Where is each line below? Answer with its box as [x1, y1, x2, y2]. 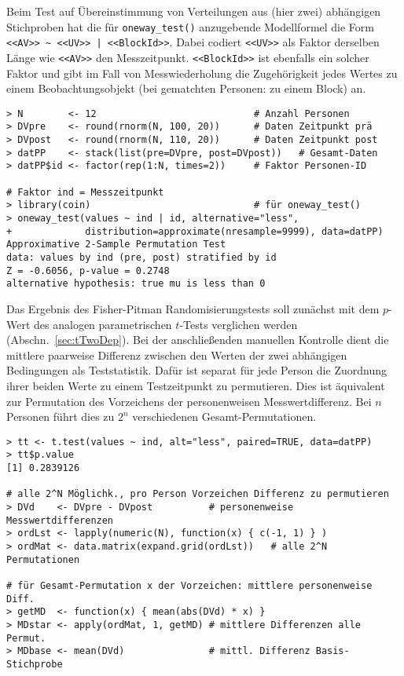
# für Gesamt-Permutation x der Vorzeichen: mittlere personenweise [6, 579, 373, 591]
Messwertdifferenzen [6, 514, 114, 526]
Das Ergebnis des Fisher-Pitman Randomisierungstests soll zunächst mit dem [6, 300, 380, 316]
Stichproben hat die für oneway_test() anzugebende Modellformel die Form [6, 18, 374, 35]
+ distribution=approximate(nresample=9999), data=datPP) [6, 225, 384, 237]
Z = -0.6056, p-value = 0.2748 [6, 265, 170, 276]
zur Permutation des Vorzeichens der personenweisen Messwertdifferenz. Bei [6, 393, 372, 409]
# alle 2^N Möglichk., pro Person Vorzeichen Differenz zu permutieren [6, 488, 389, 500]
